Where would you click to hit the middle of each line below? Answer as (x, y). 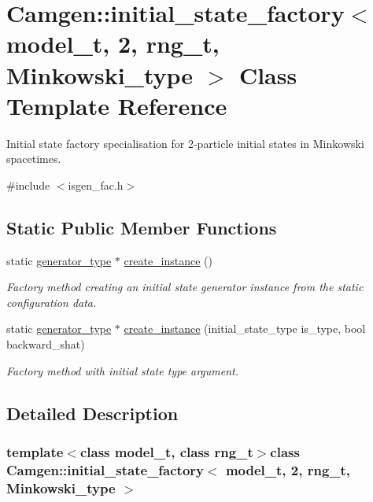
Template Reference (117, 105)
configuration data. (52, 302)
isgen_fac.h (96, 185)
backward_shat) (46, 344)
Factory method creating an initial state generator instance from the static (185, 287)
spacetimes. (34, 159)
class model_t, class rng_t (166, 451)
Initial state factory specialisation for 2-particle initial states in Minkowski (185, 143)
